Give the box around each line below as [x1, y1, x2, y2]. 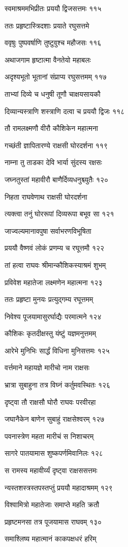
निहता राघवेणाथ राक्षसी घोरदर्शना [5, 191, 87, 202]
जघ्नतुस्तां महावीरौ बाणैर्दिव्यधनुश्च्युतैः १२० [5, 174, 109, 184]
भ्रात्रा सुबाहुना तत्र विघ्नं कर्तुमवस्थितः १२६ [5, 379, 111, 390]
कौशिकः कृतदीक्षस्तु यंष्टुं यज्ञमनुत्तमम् [5, 328, 96, 339]
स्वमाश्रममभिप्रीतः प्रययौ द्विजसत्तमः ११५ [5, 3, 102, 13]
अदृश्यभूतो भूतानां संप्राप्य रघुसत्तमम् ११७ [5, 71, 107, 82]
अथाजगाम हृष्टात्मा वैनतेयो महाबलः [5, 54, 91, 65]
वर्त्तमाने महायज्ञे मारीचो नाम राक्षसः [5, 362, 90, 373]
